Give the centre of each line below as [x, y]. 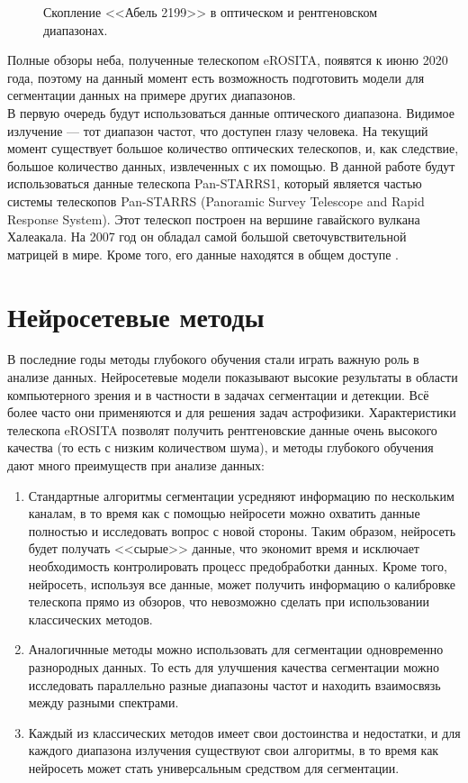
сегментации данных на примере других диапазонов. [152, 95]
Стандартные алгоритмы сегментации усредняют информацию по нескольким [241, 495]
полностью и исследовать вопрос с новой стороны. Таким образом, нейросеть [242, 530]
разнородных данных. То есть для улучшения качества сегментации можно [234, 666]
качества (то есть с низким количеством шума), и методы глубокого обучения [220, 447]
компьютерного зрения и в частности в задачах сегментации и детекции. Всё [218, 394]
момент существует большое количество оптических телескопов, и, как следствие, [233, 148]
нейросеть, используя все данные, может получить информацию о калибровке [242, 583]
